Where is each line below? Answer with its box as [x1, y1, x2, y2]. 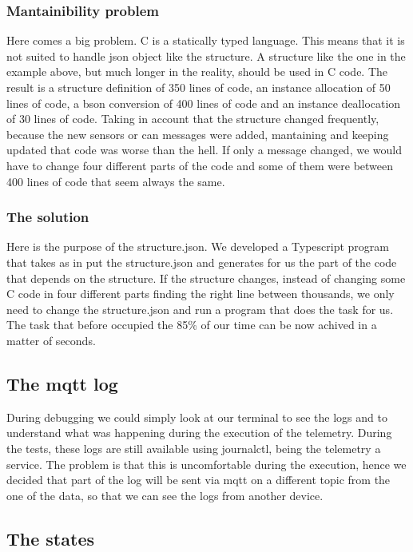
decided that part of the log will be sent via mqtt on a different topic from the [6, 471, 391, 488]
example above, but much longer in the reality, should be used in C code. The [6, 63, 388, 80]
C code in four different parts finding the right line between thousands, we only [6, 285, 395, 302]
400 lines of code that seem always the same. [6, 173, 225, 189]
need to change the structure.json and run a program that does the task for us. [6, 300, 394, 317]
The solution [6, 207, 89, 227]
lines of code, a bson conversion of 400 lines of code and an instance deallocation [6, 94, 401, 111]
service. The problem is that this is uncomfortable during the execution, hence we [6, 455, 407, 472]
